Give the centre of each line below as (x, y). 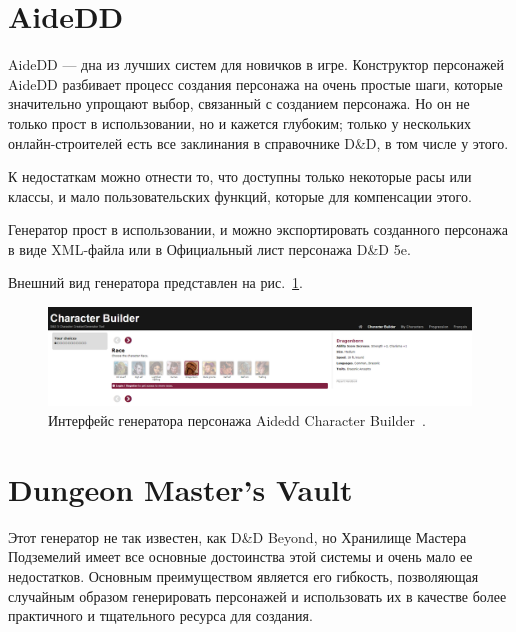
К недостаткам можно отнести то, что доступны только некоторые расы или (240, 176)
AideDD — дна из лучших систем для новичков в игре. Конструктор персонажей (256, 64)
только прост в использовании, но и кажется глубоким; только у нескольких (239, 122)
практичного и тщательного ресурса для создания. (160, 615)
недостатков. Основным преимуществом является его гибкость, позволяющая (243, 575)
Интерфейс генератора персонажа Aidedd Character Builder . (237, 420)
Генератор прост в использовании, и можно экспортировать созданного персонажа (258, 229)
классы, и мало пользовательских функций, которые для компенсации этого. (240, 195)
